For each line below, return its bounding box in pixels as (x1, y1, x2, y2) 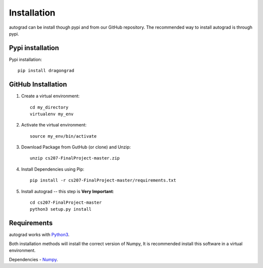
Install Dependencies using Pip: (21, 166, 85, 172)
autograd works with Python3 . (9, 232, 70, 238)
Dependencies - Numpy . (9, 256, 58, 262)
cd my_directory (30, 105, 69, 110)
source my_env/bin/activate (30, 133, 97, 139)
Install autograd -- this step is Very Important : (21, 188, 114, 194)
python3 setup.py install (30, 207, 92, 212)
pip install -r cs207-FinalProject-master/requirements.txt (30, 178, 176, 183)
